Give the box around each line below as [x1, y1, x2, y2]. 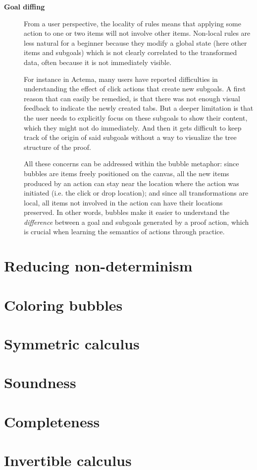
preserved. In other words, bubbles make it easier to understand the [24, 207, 230, 217]
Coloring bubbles [4, 294, 123, 315]
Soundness [4, 372, 76, 393]
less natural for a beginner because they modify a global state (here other [24, 37, 247, 48]
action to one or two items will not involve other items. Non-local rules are [24, 28, 251, 38]
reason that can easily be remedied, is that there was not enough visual [24, 93, 240, 103]
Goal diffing [4, 1, 45, 11]
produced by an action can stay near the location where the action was [24, 178, 239, 188]
